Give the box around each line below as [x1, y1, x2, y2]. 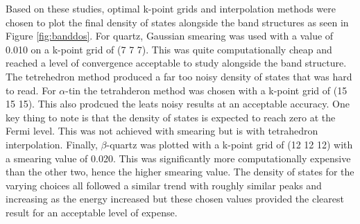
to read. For [6, 83, 56, 97]
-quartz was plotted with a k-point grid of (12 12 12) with [106, 137, 353, 151]
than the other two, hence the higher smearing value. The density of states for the [6, 164, 354, 179]
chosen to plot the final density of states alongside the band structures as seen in [6, 15, 349, 29]
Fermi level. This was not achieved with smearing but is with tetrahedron [6, 123, 318, 138]
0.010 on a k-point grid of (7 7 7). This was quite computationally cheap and [6, 42, 332, 56]
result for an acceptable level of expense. [6, 205, 178, 219]
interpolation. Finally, [6, 137, 98, 151]
